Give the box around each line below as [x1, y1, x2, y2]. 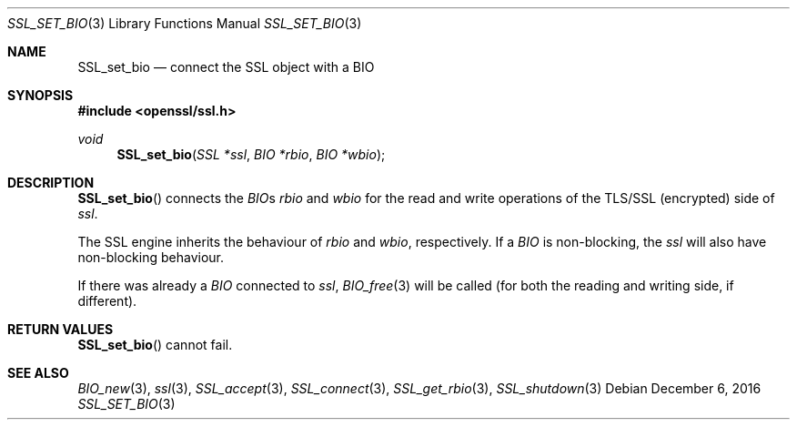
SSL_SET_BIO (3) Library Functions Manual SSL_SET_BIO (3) [7, 15, 362, 31]
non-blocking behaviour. [77, 249, 225, 265]
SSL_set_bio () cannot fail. [77, 337, 233, 352]
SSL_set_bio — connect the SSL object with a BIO [77, 59, 375, 75]
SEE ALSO [7, 365, 69, 381]
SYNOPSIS [7, 87, 74, 103]
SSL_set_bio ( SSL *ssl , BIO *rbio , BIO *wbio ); [116, 147, 386, 162]
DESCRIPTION [7, 175, 95, 190]
